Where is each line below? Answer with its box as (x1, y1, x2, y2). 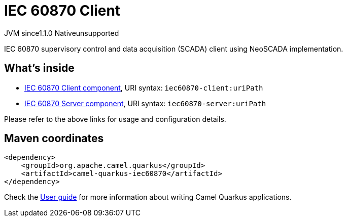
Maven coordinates (4, 132, 104, 145)
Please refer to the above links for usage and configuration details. (4, 114, 226, 123)
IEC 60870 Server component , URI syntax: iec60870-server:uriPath (24, 99, 266, 108)
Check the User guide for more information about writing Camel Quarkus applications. (4, 193, 292, 202)
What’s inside (4, 62, 75, 75)
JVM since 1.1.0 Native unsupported (4, 28, 119, 37)
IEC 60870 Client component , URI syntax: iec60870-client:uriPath (24, 83, 263, 92)
